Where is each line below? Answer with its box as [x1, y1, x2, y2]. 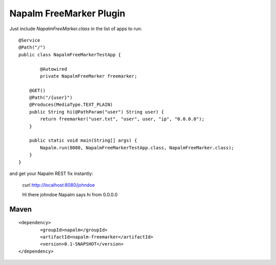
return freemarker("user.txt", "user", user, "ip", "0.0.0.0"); [40, 116, 204, 122]
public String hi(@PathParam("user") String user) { [29, 109, 165, 115]
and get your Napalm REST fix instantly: [9, 170, 94, 176]
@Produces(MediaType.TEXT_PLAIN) [29, 102, 113, 107]
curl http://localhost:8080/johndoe [22, 182, 95, 188]
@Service [18, 37, 40, 43]
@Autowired [40, 66, 67, 72]
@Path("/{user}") [29, 95, 73, 101]
